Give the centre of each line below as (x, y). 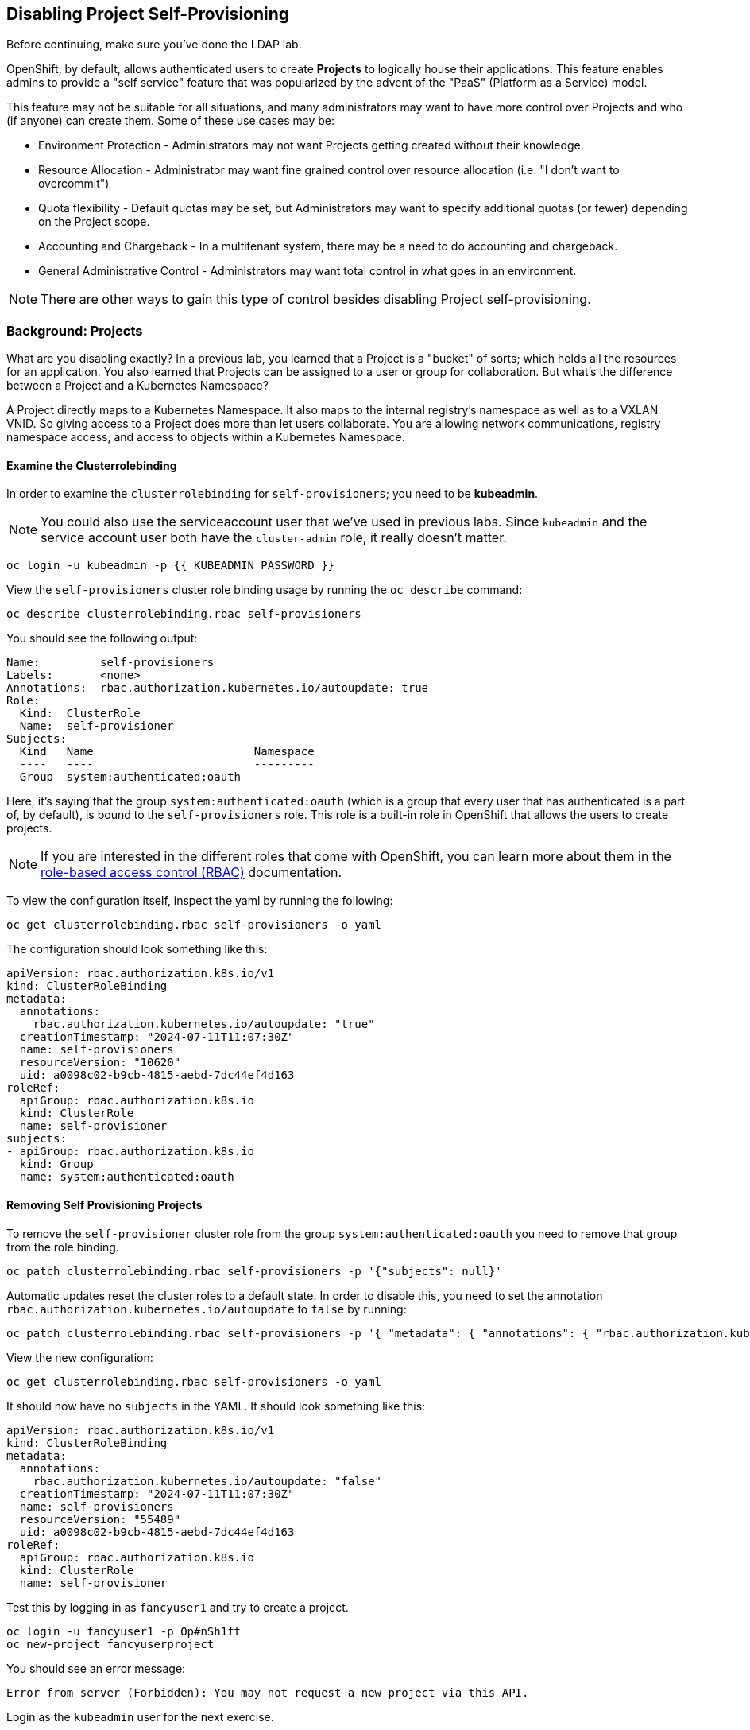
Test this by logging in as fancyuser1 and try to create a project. (178, 1607)
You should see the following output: (102, 638)
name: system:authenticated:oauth (127, 1177)
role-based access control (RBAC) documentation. (191, 873)
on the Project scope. (94, 222)
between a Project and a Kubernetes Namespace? (137, 386)
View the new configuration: (80, 1357)
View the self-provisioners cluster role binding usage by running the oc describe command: (265, 590)
